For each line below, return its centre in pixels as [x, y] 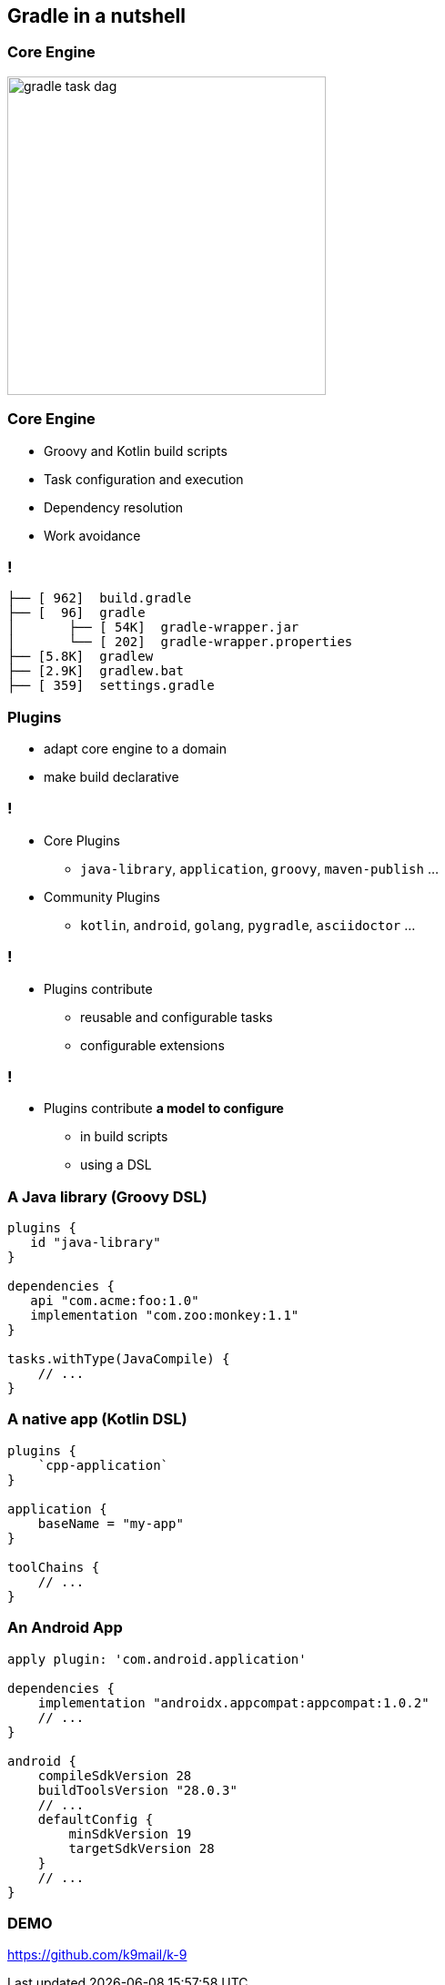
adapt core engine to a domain [136, 749]
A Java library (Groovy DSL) [107, 1196]
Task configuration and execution [144, 479]
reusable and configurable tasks [177, 1017]
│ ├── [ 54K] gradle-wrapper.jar [153, 628]
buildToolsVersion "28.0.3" [137, 1790]
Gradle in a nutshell [96, 16]
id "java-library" [96, 1243]
